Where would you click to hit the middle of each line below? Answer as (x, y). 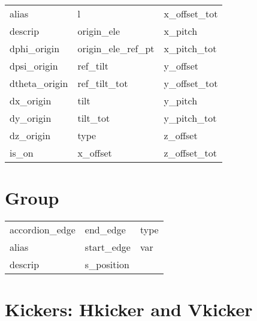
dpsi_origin (34, 66)
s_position (107, 265)
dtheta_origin (39, 83)
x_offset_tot (191, 13)
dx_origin (31, 100)
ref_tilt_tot (103, 83)
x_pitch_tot (190, 48)
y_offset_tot (191, 83)
